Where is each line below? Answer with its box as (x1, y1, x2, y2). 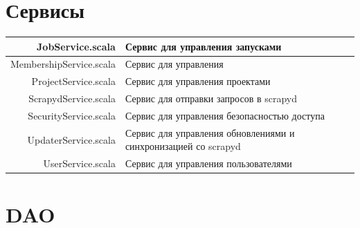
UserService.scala (43, 156, 116, 171)
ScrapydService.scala (28, 91, 116, 106)
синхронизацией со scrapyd (125, 139, 241, 153)
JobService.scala (37, 39, 116, 53)
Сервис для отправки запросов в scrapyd (125, 91, 297, 106)
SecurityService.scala (28, 108, 116, 122)
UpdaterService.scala (27, 132, 116, 146)
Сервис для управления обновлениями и (125, 125, 295, 140)
